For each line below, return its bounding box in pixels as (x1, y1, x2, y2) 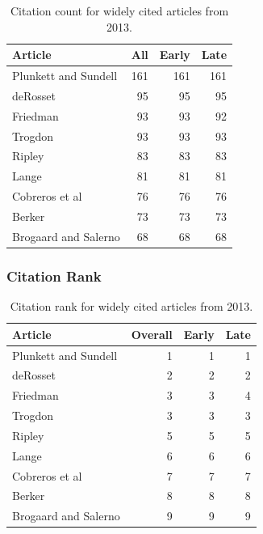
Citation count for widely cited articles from (10, 2, 229, 19)
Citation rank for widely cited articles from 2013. (10, 298, 253, 315)
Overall (131, 325, 173, 342)
